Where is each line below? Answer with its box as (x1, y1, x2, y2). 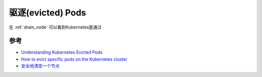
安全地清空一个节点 (21, 63, 60, 69)
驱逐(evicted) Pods (9, 7, 86, 18)
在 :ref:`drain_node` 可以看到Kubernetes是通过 (9, 24, 102, 30)
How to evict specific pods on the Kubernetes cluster (21, 56, 128, 62)
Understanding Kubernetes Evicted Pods (21, 49, 103, 55)
